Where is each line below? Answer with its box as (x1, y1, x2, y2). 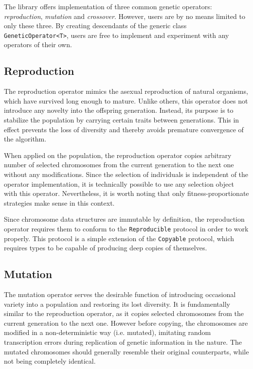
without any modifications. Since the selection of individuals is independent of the (4, 169, 249, 179)
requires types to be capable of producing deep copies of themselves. (4, 243, 207, 253)
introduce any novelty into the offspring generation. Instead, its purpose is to (4, 105, 234, 115)
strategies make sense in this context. (4, 197, 115, 208)
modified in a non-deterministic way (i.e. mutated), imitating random (4, 327, 211, 337)
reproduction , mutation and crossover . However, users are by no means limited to (4, 11, 245, 21)
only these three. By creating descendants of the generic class (4, 20, 187, 31)
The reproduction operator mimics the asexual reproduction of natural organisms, (4, 86, 248, 96)
